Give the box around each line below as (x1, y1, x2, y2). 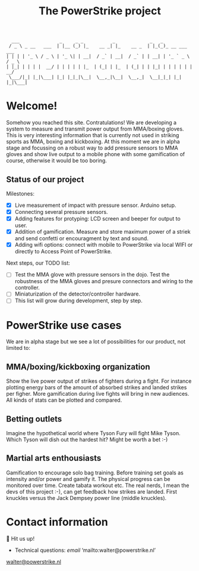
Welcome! (6, 100, 58, 113)
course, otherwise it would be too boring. (6, 157, 107, 165)
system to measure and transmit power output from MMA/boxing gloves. (6, 125, 184, 132)
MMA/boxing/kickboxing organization (6, 362, 150, 372)
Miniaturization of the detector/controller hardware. (14, 290, 141, 297)
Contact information (6, 516, 108, 529)
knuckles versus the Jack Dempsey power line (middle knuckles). (6, 494, 167, 501)
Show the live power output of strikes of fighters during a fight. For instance (6, 377, 192, 385)
